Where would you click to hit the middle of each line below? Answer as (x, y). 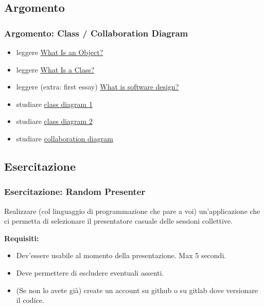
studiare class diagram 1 (54, 104)
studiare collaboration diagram (65, 138)
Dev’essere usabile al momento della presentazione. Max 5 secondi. (121, 255)
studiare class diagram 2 (54, 121)
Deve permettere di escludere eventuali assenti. (90, 272)
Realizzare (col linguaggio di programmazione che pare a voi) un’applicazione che (132, 211)
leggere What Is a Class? (55, 69)
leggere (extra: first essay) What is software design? (98, 87)
